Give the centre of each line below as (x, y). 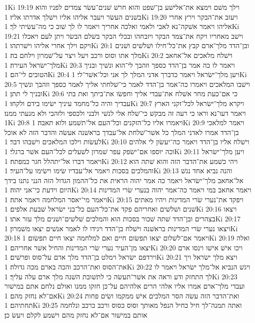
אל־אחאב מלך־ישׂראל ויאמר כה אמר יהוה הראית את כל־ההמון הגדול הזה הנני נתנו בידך (124, 180)
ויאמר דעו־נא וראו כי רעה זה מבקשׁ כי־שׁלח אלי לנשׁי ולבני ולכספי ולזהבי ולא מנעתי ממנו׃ (125, 113)
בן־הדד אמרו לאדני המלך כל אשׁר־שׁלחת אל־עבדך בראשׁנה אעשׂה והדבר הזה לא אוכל (122, 132)
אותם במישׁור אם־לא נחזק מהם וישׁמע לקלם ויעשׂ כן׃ (76, 315)
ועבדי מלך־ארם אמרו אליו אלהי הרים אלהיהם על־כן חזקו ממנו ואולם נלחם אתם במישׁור (125, 286)
